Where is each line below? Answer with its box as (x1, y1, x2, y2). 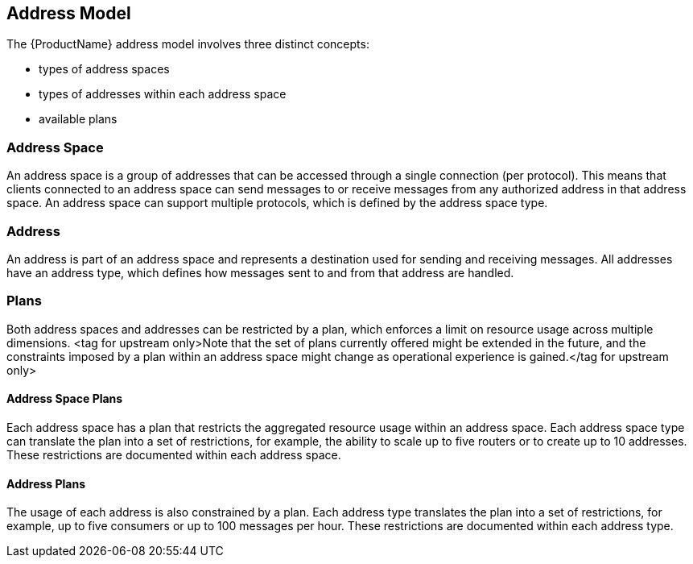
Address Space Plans (6, 392, 123, 406)
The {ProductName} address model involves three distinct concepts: (6, 37, 369, 52)
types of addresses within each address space (39, 87, 287, 102)
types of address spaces (39, 62, 170, 77)
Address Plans (6, 476, 86, 491)
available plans (39, 112, 118, 126)
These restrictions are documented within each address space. (6, 447, 341, 462)
